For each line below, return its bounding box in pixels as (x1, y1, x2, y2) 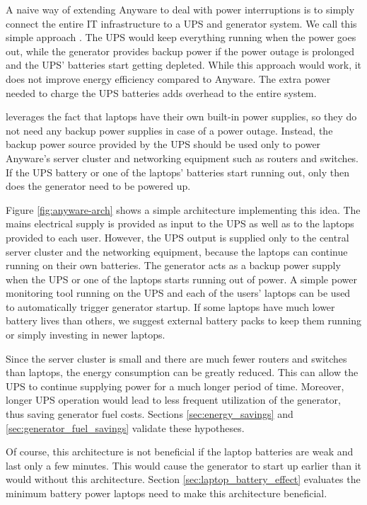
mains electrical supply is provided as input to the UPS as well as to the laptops (6, 216, 354, 231)
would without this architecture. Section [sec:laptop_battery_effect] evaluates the (6, 472, 361, 487)
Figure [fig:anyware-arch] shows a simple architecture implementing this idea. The (6, 202, 361, 217)
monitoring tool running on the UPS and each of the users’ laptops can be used (6, 285, 351, 300)
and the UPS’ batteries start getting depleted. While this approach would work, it (6, 57, 362, 72)
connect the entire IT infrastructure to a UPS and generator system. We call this (6, 16, 357, 30)
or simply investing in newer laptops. (6, 327, 165, 342)
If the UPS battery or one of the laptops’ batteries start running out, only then (6, 164, 350, 179)
